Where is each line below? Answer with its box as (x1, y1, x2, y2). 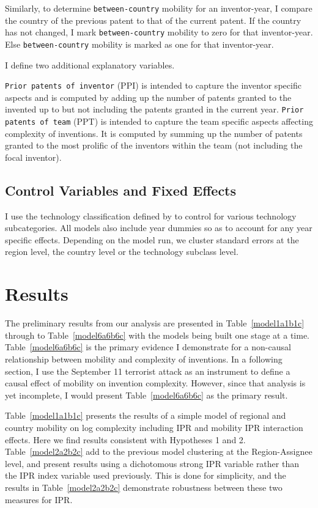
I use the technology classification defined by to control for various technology (5, 209, 297, 222)
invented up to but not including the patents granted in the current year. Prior (5, 103, 304, 116)
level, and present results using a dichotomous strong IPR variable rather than (5, 457, 299, 469)
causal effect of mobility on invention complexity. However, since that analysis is (5, 377, 306, 389)
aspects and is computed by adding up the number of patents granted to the (5, 90, 292, 103)
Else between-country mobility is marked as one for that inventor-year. (5, 37, 274, 50)
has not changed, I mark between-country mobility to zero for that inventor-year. (5, 26, 313, 39)
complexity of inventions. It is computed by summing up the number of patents (5, 127, 303, 139)
